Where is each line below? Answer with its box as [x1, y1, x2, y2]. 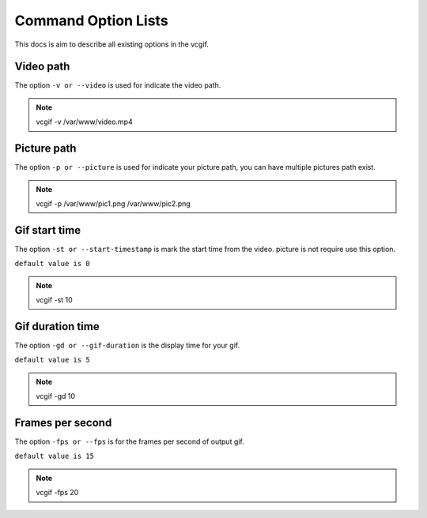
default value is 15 [14, 452, 95, 461]
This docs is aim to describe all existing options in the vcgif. [14, 39, 209, 49]
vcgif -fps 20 [36, 488, 79, 497]
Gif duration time [14, 320, 100, 333]
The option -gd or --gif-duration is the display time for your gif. [14, 340, 240, 350]
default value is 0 [14, 259, 90, 268]
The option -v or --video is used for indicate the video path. [14, 81, 221, 90]
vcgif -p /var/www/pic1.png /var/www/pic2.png [36, 198, 191, 208]
